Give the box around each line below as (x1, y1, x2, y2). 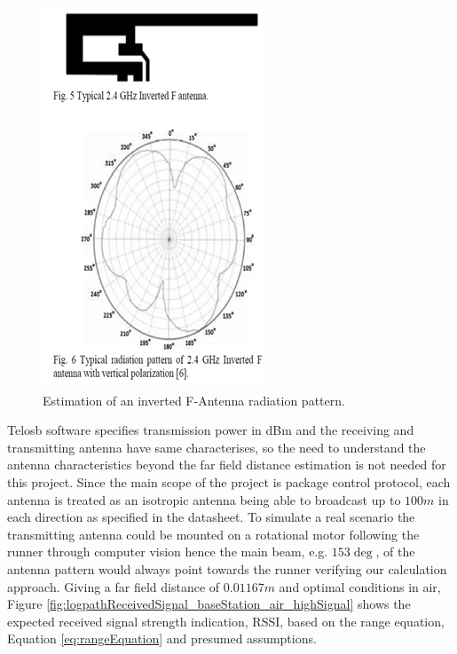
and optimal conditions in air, (279, 577, 441, 595)
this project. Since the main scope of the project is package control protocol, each (7, 472, 451, 491)
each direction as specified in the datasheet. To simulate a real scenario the (7, 508, 415, 526)
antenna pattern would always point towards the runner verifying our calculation (7, 559, 447, 578)
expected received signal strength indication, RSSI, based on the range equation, (7, 611, 445, 630)
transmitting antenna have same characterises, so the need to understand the (7, 437, 426, 456)
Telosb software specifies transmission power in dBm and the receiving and (7, 421, 414, 439)
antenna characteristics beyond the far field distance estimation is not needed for (7, 455, 446, 474)
